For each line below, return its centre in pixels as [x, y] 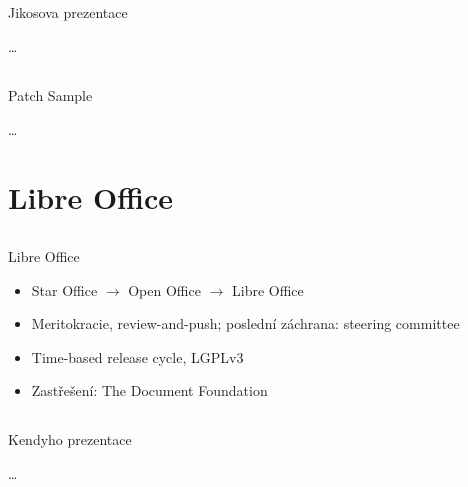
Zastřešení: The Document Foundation [149, 390]
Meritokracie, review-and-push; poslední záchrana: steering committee [245, 323]
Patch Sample [50, 94]
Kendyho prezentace [70, 439]
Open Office [164, 289]
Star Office [64, 289]
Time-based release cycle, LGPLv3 [137, 356]
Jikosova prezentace [68, 12]
